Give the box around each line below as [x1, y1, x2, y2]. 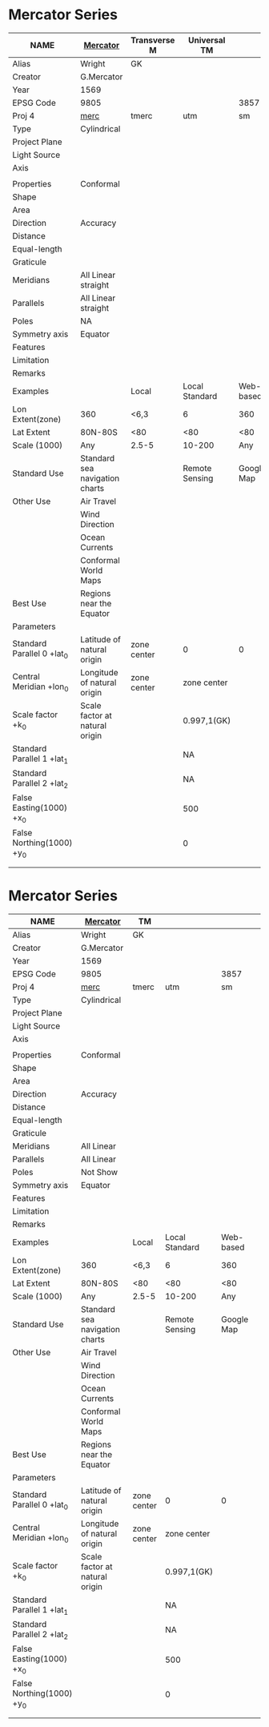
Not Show [80, 1166, 118, 1177]
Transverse [130, 34, 175, 46]
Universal [187, 34, 226, 46]
